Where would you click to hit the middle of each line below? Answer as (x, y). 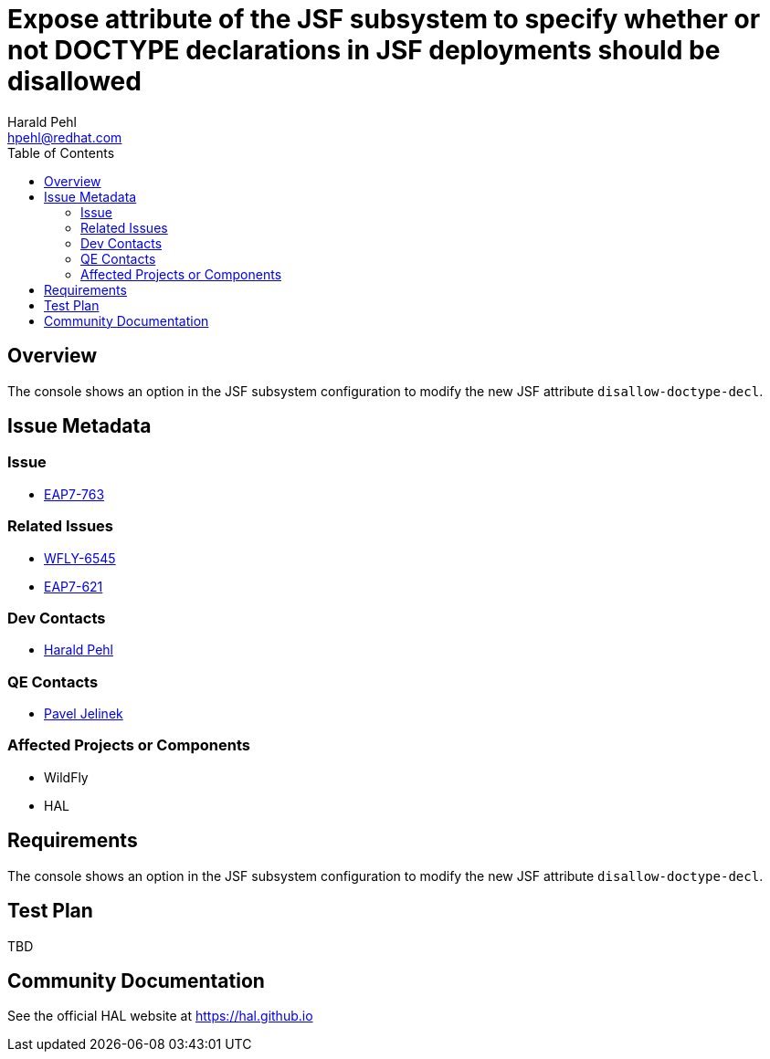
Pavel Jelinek (84, 714)
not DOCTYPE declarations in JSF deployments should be (364, 50)
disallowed (74, 81)
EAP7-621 (74, 586)
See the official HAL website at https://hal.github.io (160, 1016)
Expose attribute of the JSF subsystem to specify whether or (384, 19)
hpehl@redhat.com (65, 137)
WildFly (66, 777)
